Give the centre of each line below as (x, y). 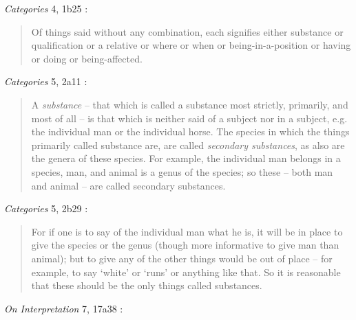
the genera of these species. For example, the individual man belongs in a (186, 158)
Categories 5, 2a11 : (46, 81)
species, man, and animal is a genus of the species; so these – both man (182, 171)
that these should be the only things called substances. (147, 285)
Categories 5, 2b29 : (46, 208)
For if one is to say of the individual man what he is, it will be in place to (187, 231)
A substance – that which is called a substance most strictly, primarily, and (190, 104)
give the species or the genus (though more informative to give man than (185, 245)
